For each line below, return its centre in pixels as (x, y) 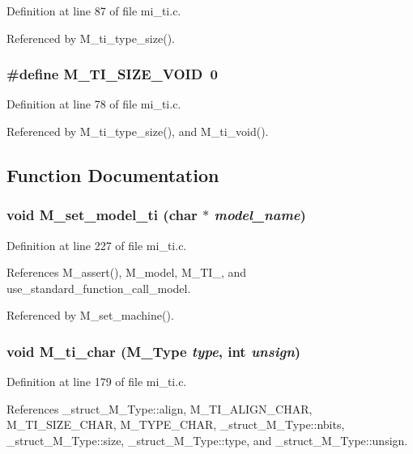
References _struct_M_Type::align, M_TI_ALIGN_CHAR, (160, 408)
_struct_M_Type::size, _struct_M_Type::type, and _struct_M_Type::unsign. (207, 440)
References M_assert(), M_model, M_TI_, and (127, 272)
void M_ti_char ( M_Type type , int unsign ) (154, 351)
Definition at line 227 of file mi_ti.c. (97, 245)
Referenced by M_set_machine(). (90, 315)
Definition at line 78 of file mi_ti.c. (94, 104)
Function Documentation (113, 174)
